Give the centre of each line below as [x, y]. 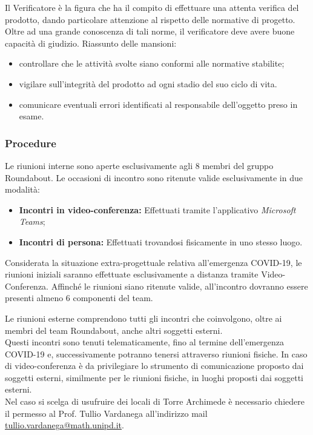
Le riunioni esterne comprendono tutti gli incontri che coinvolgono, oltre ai [143, 318]
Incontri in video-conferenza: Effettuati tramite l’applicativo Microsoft [157, 209]
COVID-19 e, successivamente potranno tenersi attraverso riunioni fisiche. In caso [156, 354]
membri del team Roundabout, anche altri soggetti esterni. [114, 330]
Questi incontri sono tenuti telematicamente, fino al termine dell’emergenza [145, 342]
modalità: [22, 189]
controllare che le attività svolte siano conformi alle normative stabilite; [152, 63]
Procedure [31, 143]
